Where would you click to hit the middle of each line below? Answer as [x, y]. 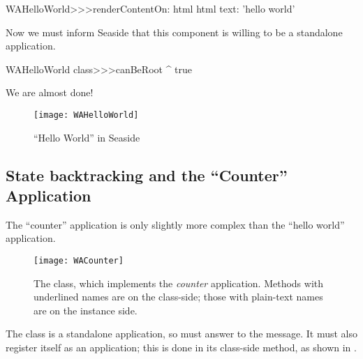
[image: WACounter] [79, 261]
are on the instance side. [86, 310]
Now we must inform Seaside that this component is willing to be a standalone [174, 32]
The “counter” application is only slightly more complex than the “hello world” [175, 224]
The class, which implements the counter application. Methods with [179, 283]
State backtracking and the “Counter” [147, 175]
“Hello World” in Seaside [87, 137]
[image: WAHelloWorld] [86, 115]
